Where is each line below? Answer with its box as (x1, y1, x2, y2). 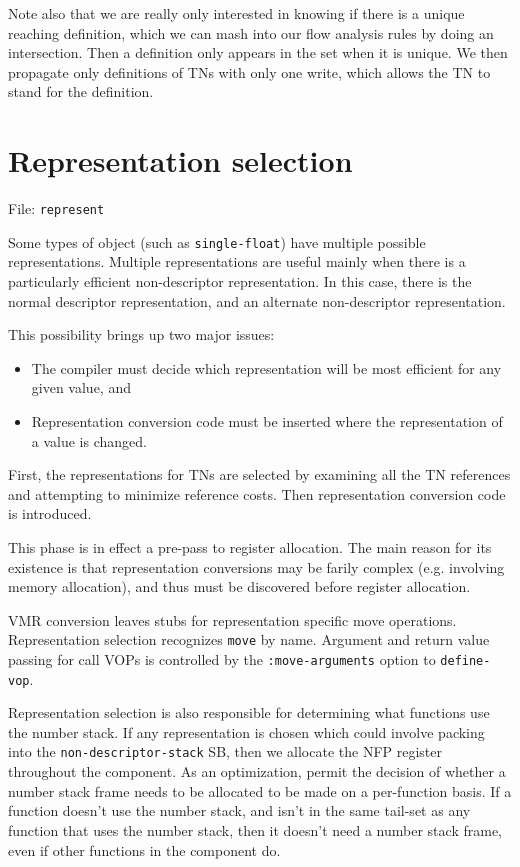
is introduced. (8, 503, 92, 524)
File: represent (8, 198, 105, 219)
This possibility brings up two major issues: (8, 324, 275, 345)
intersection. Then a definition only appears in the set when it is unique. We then (8, 42, 508, 63)
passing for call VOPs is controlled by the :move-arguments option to (8, 648, 436, 669)
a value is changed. (31, 430, 147, 451)
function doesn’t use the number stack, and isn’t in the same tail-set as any (8, 800, 471, 821)
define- (440, 653, 491, 668)
